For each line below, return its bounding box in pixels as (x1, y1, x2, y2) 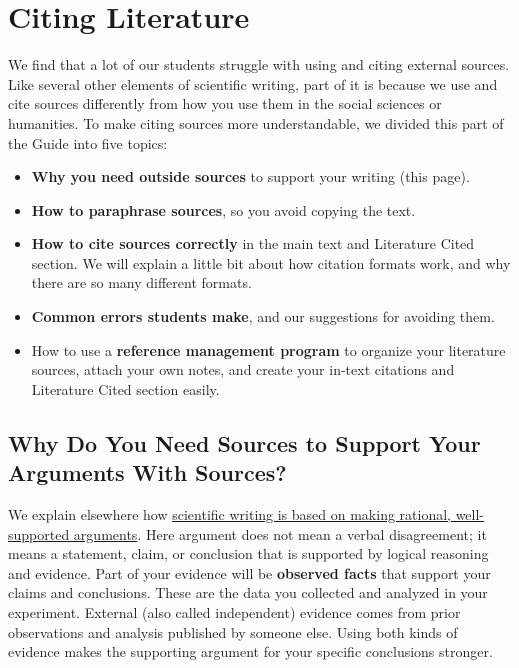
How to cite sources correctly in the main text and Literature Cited (31, 233, 475, 254)
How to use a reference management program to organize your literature (31, 339, 506, 360)
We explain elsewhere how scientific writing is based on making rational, (8, 504, 451, 525)
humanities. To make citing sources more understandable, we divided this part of (8, 112, 504, 133)
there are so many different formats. (31, 272, 252, 293)
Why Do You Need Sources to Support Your (8, 427, 481, 458)
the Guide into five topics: (8, 132, 168, 153)
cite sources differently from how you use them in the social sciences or (8, 93, 442, 114)
